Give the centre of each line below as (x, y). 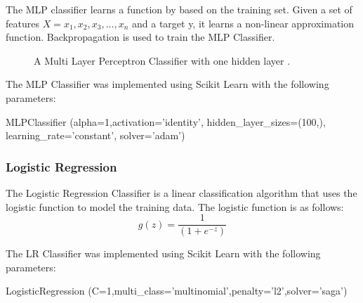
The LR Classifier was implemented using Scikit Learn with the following (163, 253)
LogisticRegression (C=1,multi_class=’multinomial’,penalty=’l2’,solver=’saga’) (177, 291)
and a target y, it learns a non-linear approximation (243, 23)
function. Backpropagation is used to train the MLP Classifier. (140, 37)
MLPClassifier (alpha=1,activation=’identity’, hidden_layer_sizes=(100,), (166, 121)
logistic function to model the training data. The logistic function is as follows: (175, 206)
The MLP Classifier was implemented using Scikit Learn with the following (167, 84)
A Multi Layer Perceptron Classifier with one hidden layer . (162, 60)
